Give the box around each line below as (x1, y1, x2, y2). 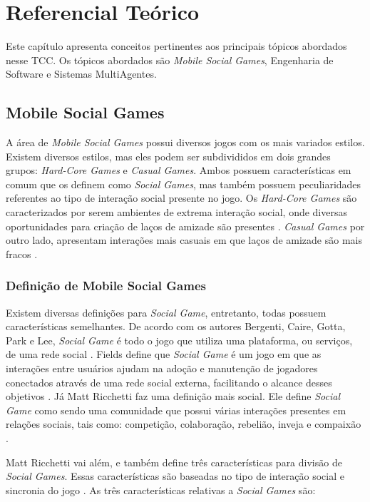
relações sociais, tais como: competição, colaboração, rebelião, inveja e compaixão (6, 416, 361, 431)
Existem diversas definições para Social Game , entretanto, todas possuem (6, 304, 327, 319)
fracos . (6, 246, 38, 261)
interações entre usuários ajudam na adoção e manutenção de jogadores (6, 361, 318, 376)
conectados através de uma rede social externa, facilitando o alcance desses (6, 374, 332, 389)
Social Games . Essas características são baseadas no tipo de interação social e (6, 468, 344, 483)
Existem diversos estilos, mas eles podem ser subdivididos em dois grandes (6, 148, 331, 163)
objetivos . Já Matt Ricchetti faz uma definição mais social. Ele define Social (6, 389, 341, 404)
